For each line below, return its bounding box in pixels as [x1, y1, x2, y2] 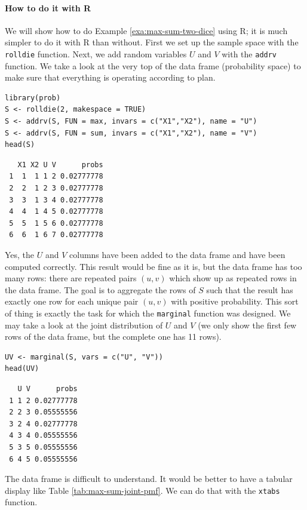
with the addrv [222, 47, 277, 60]
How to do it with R [5, 1, 91, 14]
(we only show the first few [198, 318, 297, 331]
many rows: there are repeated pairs [5, 272, 137, 284]
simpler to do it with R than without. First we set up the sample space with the [5, 36, 299, 48]
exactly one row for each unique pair [5, 295, 139, 308]
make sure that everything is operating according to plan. [5, 71, 216, 84]
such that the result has [206, 283, 293, 296]
